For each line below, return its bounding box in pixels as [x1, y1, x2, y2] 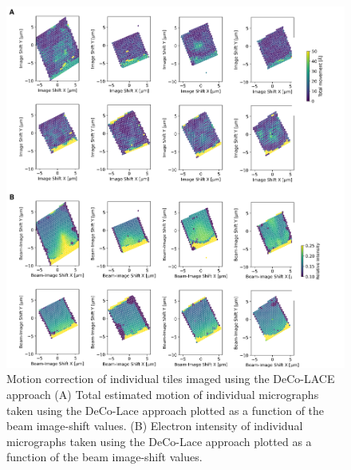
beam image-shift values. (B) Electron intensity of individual [6, 417, 303, 434]
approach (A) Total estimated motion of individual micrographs [6, 385, 319, 402]
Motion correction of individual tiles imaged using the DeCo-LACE [6, 370, 335, 387]
